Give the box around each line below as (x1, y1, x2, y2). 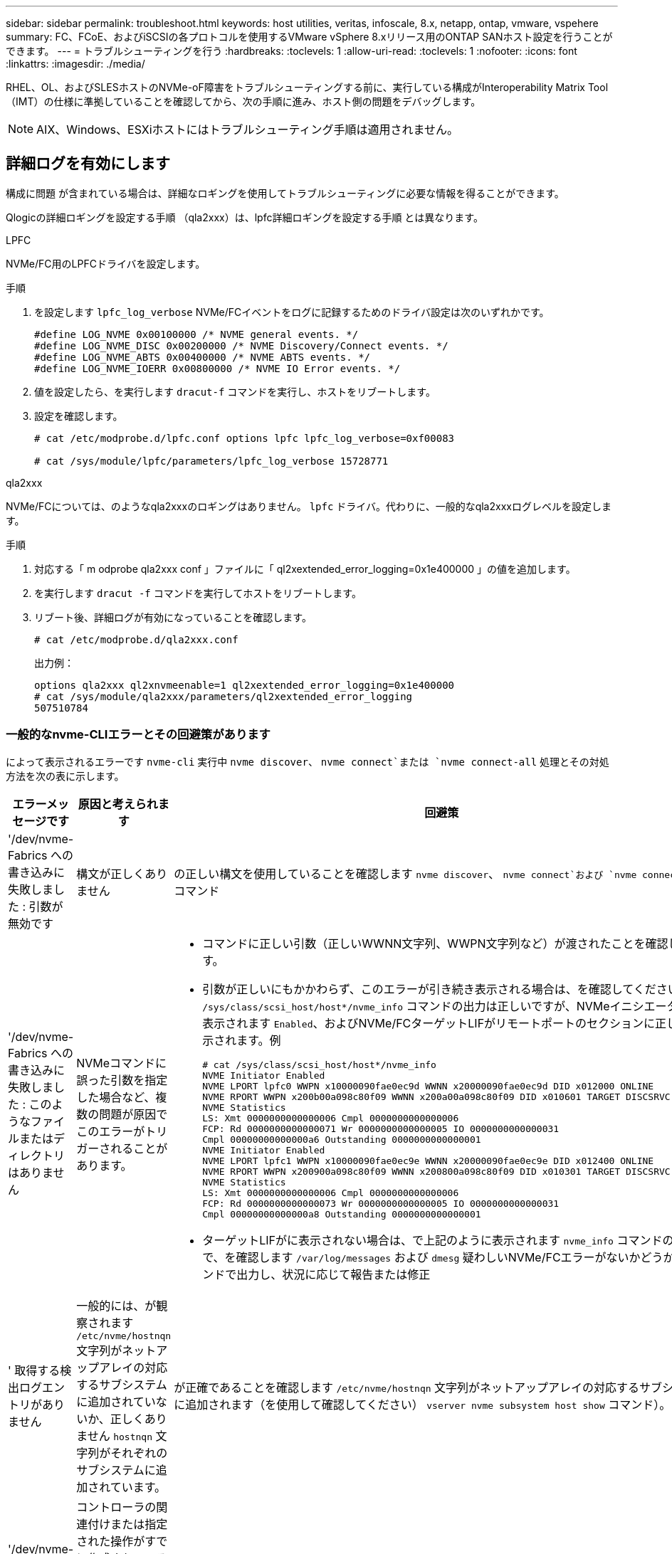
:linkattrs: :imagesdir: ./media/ (6, 58, 145, 70)
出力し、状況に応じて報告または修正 (236, 1267, 431, 1281)
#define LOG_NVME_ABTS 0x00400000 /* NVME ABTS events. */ (34, 351, 371, 363)
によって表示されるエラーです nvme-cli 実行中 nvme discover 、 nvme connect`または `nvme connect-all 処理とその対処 (6, 755, 609, 768)
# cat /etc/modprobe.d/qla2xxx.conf (34, 633, 238, 645)
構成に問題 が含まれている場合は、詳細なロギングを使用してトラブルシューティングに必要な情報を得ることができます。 (6, 186, 565, 199)
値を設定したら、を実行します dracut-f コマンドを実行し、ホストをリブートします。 (34, 385, 436, 398)
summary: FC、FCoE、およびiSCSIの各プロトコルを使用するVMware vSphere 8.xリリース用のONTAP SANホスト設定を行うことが (6, 31, 613, 43)
